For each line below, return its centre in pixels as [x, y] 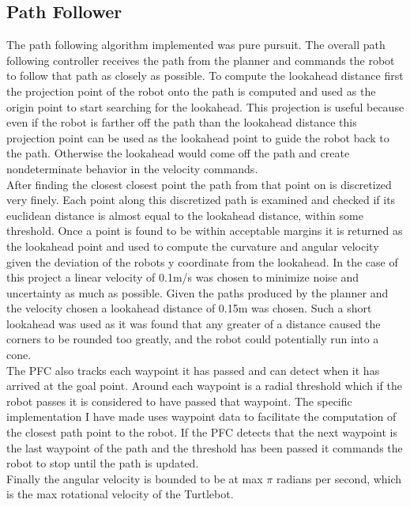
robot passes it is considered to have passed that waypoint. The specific [179, 401]
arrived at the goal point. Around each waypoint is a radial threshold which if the [204, 386]
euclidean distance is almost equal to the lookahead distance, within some [185, 215]
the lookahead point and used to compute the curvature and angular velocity [193, 246]
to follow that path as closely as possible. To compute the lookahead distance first [205, 76]
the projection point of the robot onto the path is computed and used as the [191, 91]
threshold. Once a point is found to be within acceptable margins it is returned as [205, 231]
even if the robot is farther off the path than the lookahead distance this [182, 122]
